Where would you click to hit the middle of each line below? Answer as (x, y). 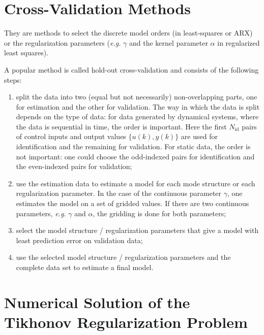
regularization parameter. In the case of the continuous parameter (119, 193)
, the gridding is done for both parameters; (159, 213)
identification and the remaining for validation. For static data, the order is (133, 146)
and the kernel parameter (169, 42)
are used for (199, 136)
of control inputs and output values (71, 136)
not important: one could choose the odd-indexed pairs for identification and (135, 156)
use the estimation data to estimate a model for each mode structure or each (136, 183)
